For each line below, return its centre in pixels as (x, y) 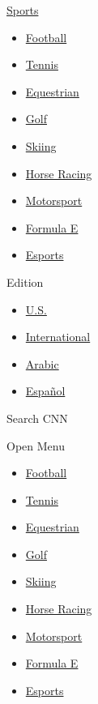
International (58, 337)
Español (45, 391)
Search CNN (37, 418)
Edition (25, 282)
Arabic (42, 363)
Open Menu (36, 445)
